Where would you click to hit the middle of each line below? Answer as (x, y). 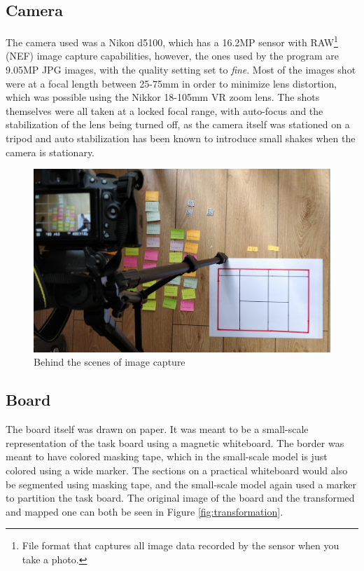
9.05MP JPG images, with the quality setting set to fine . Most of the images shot (181, 70)
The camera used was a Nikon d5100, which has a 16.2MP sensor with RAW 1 (172, 41)
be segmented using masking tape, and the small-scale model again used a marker (181, 484)
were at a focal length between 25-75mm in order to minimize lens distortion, (171, 83)
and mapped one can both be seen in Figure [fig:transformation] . (145, 511)
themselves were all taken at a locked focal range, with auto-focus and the (164, 110)
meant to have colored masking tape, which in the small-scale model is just (167, 456)
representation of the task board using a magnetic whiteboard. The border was (175, 442)
